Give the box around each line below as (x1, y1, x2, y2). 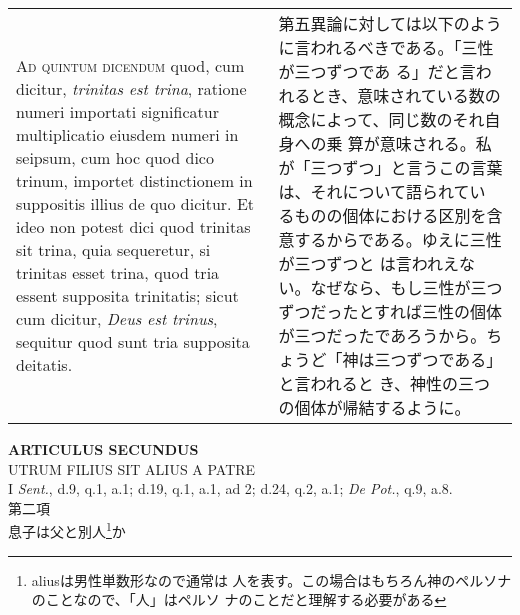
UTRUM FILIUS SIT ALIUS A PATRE (8, 458, 256, 479)
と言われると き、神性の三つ (278, 372, 490, 395)
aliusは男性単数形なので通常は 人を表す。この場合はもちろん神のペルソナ (31, 569, 512, 590)
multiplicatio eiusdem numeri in (16, 123, 239, 146)
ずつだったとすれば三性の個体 (278, 300, 502, 323)
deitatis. (16, 353, 73, 376)
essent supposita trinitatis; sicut (16, 284, 239, 307)
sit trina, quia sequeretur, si (16, 238, 211, 261)
